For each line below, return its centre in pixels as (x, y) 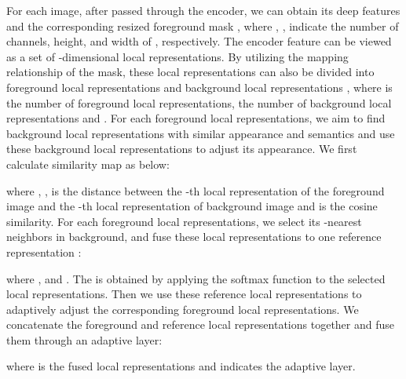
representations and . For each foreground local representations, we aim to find (196, 118)
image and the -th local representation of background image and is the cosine (192, 206)
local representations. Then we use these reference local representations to (184, 294)
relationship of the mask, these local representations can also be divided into (190, 72)
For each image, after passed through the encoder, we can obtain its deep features (203, 10)
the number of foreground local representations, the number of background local (199, 102)
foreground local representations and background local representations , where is (199, 87)
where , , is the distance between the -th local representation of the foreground (196, 190)
